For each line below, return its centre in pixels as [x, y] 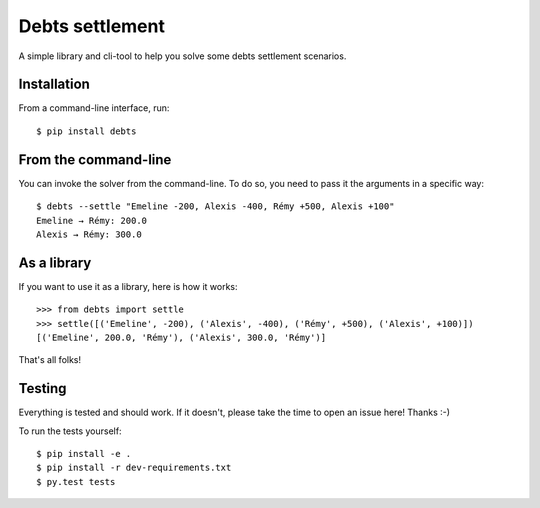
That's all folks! [50, 360]
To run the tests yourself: [70, 431]
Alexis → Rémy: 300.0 [89, 234]
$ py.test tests [76, 481]
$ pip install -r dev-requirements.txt [134, 468]
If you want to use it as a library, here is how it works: [128, 286]
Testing [42, 388]
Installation [54, 84]
